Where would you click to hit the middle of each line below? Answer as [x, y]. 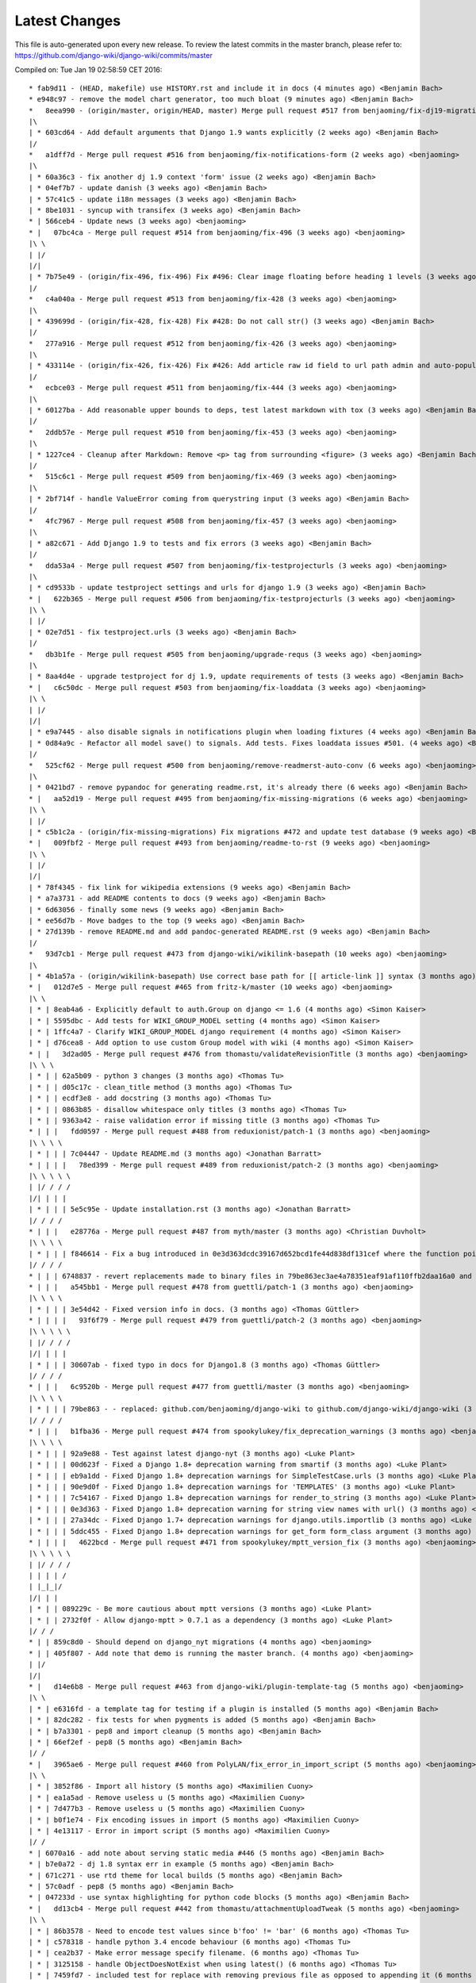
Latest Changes [68, 21]
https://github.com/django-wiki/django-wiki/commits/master [114, 55]
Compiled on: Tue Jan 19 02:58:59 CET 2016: [88, 70]
